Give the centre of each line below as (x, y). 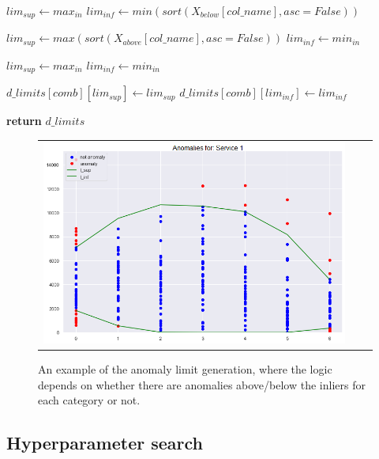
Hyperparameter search (105, 443)
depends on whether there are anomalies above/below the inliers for (202, 384)
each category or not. (89, 400)
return (24, 121)
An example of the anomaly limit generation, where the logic (185, 369)
